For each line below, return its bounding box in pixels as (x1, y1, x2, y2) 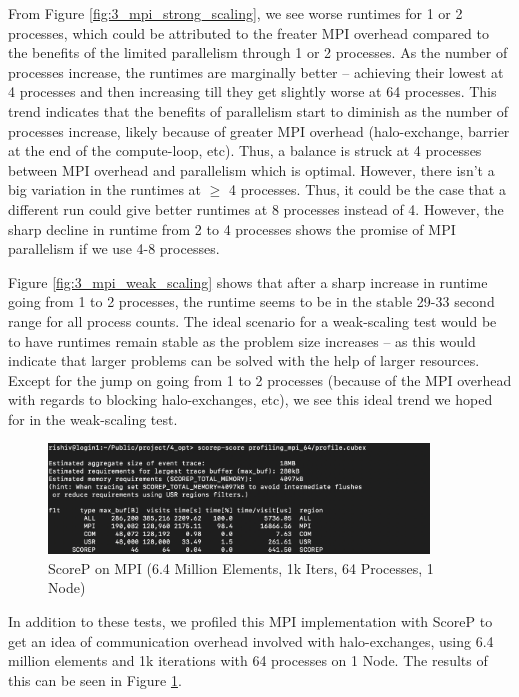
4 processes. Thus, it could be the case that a (229, 179, 506, 200)
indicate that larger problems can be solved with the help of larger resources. (8, 350, 480, 371)
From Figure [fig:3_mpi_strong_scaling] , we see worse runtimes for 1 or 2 (8, 3, 463, 23)
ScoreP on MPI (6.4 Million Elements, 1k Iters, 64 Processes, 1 (48, 557, 434, 578)
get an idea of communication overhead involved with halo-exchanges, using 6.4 (8, 630, 494, 651)
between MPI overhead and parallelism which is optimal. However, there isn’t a (8, 159, 495, 180)
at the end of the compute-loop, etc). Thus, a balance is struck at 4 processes (8, 140, 482, 161)
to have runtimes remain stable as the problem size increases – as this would (8, 330, 476, 351)
